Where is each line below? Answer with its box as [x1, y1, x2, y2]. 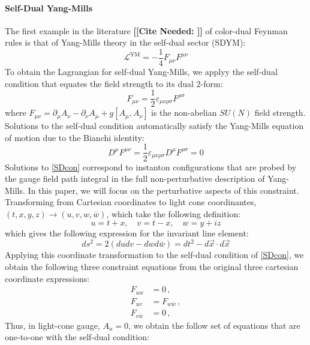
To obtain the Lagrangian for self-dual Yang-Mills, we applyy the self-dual [5, 65, 278, 78]
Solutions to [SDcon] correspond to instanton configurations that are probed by [5, 160, 297, 173]
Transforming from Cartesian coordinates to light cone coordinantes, [5, 196, 257, 208]
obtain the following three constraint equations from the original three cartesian [5, 260, 299, 272]
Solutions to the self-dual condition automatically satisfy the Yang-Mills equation [5, 119, 304, 132]
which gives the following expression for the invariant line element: [5, 226, 249, 239]
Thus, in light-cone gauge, [5, 319, 100, 331]
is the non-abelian [151, 106, 217, 119]
